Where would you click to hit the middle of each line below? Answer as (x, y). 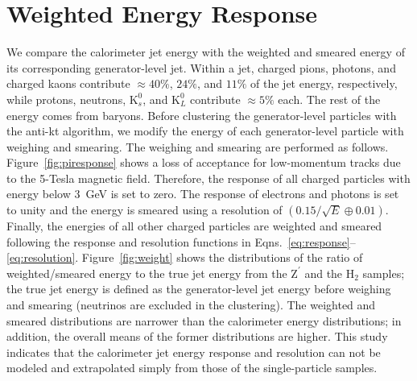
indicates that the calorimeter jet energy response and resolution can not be (194, 352)
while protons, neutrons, (66, 99)
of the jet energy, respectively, (324, 83)
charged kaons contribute (68, 83)
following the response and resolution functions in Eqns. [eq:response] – (181, 241)
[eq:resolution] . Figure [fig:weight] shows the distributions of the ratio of (185, 257)
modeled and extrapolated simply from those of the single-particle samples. (192, 368)
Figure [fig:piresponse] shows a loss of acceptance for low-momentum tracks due (204, 162)
